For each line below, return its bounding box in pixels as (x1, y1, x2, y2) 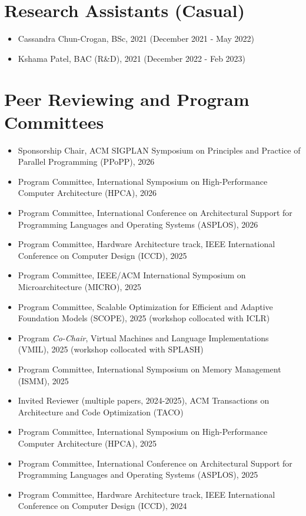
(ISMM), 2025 (18, 374, 69, 387)
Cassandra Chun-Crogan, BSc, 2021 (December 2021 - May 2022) (18, 32, 254, 45)
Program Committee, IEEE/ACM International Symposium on (18, 269, 246, 281)
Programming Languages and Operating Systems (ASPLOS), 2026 (18, 218, 258, 230)
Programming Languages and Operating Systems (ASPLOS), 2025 (18, 468, 258, 481)
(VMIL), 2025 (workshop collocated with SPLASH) (18, 343, 204, 355)
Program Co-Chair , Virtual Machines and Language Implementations (18, 331, 269, 344)
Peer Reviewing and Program (4, 86, 250, 111)
